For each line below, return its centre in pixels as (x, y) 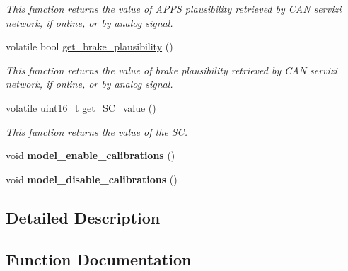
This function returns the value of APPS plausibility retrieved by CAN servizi (174, 8)
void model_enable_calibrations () (91, 155)
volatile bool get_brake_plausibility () (89, 46)
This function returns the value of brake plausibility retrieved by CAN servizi (172, 70)
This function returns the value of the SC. (97, 131)
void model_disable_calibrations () (92, 179)
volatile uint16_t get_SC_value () (81, 107)
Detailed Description (83, 217)
